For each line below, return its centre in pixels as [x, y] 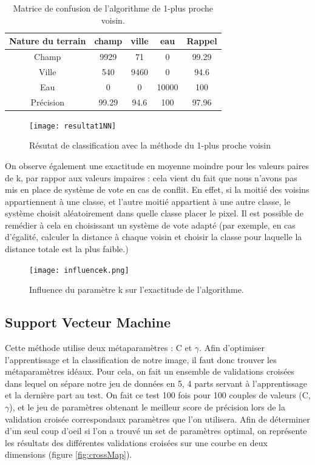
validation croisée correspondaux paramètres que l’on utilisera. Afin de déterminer [157, 419]
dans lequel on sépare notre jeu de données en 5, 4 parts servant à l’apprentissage [156, 383]
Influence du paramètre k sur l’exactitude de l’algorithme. [137, 289]
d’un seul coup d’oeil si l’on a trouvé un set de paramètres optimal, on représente [156, 431]
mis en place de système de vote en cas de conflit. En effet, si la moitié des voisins [157, 189]
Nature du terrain [48, 41]
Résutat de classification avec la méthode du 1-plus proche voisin [150, 145]
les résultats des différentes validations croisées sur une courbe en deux [136, 442]
